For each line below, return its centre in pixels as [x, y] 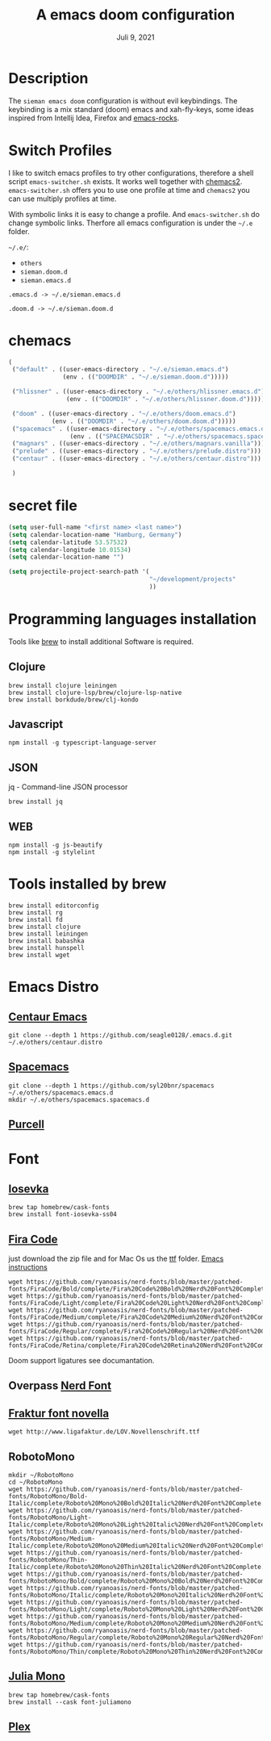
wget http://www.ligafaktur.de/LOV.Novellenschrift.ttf [104, 1432]
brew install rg [35, 913]
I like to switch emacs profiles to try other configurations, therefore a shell [131, 173]
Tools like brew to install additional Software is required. [101, 641]
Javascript [36, 724]
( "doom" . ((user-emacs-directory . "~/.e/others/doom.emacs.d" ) [124, 413]
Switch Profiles [60, 150]
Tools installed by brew [88, 884]
